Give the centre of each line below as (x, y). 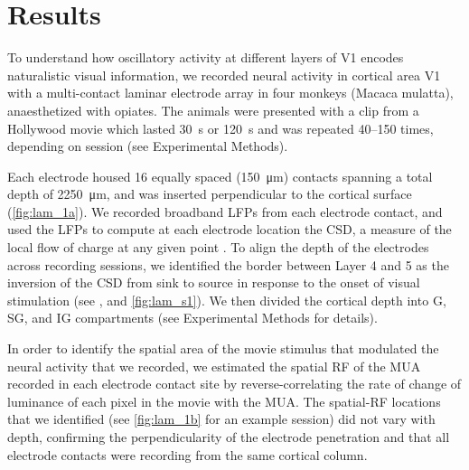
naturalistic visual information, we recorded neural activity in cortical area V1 (224, 75)
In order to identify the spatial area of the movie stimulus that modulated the (223, 348)
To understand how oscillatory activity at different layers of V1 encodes (206, 57)
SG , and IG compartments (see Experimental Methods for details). (192, 318)
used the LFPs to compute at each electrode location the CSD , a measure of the (230, 229)
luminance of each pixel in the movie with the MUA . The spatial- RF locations (224, 401)
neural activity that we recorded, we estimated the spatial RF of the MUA (214, 366)
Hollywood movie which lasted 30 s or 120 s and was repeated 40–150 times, (220, 128)
